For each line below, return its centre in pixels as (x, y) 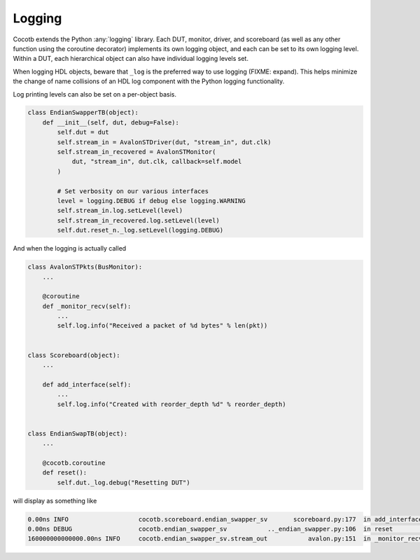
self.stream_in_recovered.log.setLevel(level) (138, 220)
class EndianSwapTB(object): (78, 433)
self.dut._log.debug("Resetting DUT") (124, 482)
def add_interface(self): (87, 384)
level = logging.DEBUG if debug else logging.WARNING (151, 201)
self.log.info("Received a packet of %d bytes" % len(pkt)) (162, 326)
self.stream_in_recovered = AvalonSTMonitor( (136, 152)
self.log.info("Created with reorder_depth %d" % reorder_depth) (171, 404)
